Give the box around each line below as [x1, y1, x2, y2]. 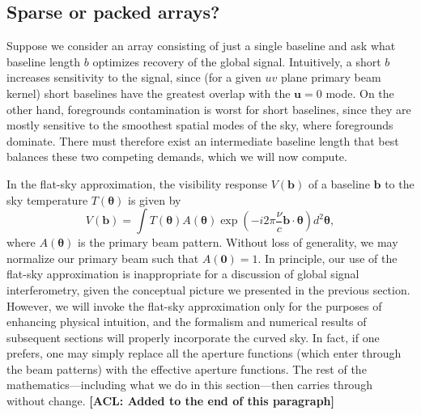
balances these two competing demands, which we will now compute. [6, 148, 347, 165]
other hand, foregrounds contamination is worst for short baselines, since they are [6, 100, 411, 117]
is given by [128, 191, 181, 208]
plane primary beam [280, 69, 381, 86]
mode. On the [325, 84, 394, 101]
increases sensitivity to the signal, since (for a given [6, 69, 262, 86]
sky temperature [6, 191, 88, 208]
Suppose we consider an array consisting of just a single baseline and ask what [6, 37, 396, 54]
